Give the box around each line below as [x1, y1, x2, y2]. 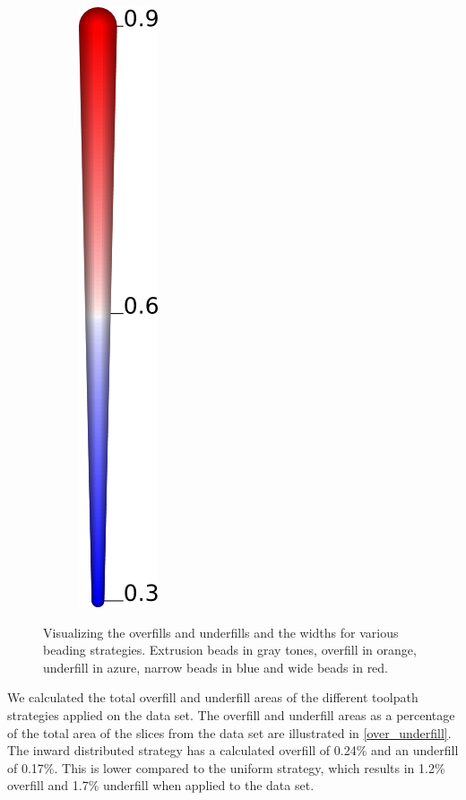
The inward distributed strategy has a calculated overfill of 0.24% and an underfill [7, 741, 459, 760]
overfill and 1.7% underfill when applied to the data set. [7, 776, 315, 795]
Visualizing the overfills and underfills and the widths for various [43, 622, 399, 641]
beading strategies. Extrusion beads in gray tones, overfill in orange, [43, 640, 417, 659]
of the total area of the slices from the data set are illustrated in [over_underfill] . [7, 723, 452, 742]
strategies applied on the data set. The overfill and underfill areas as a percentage [7, 705, 455, 724]
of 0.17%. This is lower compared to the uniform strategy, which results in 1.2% [7, 758, 445, 777]
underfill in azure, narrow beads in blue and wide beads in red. [43, 657, 389, 676]
